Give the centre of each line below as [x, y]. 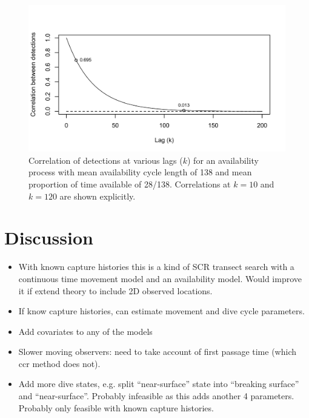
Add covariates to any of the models [85, 331]
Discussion [49, 238]
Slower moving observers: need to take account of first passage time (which [158, 352]
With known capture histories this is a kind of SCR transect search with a [156, 267]
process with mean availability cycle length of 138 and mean [140, 172]
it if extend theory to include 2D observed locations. [115, 290]
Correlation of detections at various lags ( [106, 160]
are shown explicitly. [98, 196]
